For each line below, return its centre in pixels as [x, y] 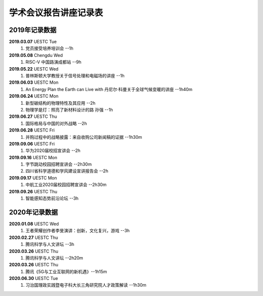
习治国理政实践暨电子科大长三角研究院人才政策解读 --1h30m [86, 285]
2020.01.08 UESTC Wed [34, 223]
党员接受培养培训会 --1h [49, 48]
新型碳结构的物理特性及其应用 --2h [61, 103]
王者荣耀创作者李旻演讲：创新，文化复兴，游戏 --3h [78, 231]
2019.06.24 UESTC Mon [34, 96]
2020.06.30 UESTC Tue [34, 278]
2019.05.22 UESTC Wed [34, 69]
